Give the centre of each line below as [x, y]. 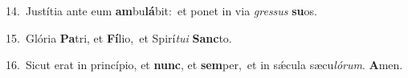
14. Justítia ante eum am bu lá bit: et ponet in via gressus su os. [161, 10]
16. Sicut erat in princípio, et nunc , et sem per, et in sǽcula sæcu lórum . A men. [204, 65]
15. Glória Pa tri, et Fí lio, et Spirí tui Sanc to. [119, 37]
